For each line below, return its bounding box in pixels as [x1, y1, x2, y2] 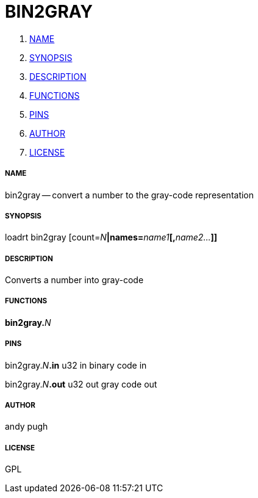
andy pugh [5, 421, 48, 432]
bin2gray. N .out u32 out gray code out [5, 378, 157, 389]
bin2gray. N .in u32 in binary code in [5, 359, 147, 370]
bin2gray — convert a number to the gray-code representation [5, 189, 254, 200]
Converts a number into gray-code [5, 275, 144, 286]
